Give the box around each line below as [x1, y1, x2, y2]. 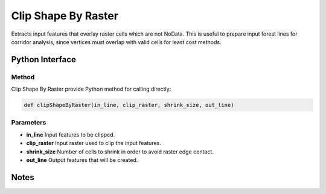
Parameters [11, 118, 46, 127]
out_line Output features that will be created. [26, 156, 138, 163]
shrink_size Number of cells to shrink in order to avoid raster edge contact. [26, 148, 214, 155]
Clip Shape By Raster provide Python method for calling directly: [11, 85, 171, 93]
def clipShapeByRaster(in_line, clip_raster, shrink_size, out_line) [24, 102, 234, 109]
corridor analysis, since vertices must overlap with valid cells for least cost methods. [11, 38, 222, 45]
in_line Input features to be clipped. [26, 131, 115, 138]
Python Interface [11, 54, 77, 65]
